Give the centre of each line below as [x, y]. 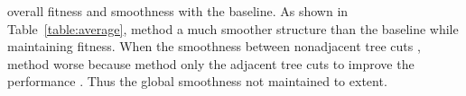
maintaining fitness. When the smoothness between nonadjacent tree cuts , [214, 46]
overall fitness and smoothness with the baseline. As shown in [178, 11]
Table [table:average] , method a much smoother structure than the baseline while [233, 28]
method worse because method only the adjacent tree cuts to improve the [211, 63]
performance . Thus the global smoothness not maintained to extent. [197, 81]
